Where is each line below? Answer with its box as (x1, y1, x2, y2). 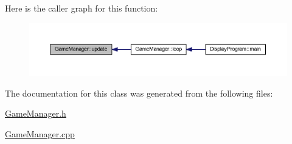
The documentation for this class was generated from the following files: (5, 86, 273, 99)
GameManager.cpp (5, 127, 75, 140)
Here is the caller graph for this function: (5, 2, 158, 14)
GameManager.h (5, 107, 66, 120)
